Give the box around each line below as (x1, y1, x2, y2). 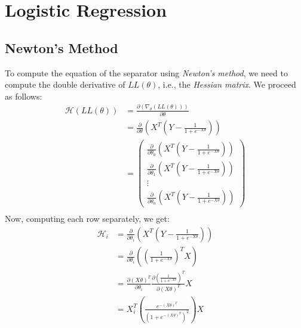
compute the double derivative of (5, 78, 125, 91)
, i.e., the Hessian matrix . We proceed (158, 78, 296, 91)
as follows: (5, 89, 42, 102)
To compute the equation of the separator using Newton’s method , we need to (5, 66, 288, 79)
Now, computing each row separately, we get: (5, 212, 170, 225)
